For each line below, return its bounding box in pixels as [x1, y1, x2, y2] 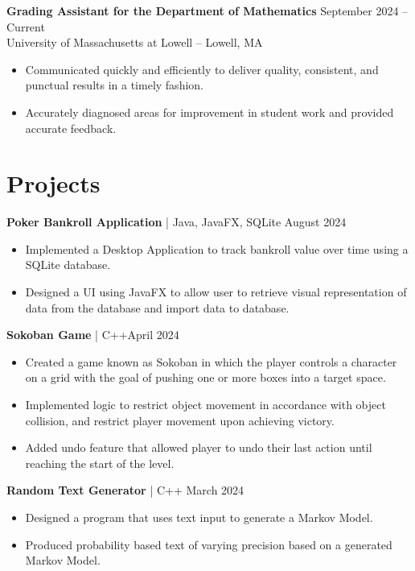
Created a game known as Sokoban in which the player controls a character [25, 353, 397, 370]
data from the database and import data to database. [25, 299, 290, 316]
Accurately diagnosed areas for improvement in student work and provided [25, 103, 394, 120]
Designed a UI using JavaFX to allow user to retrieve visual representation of [25, 283, 407, 300]
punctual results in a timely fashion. [25, 77, 203, 93]
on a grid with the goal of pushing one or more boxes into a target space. [25, 369, 386, 386]
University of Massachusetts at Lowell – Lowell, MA [6, 34, 263, 51]
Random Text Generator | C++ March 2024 [6, 482, 244, 499]
